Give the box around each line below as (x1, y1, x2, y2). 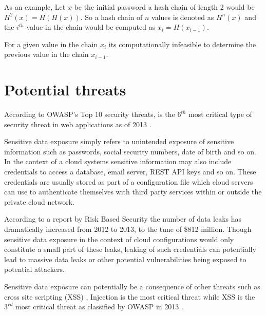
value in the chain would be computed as (26, 22, 156, 32)
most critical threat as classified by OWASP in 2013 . (15, 301, 183, 312)
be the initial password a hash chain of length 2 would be (74, 2, 255, 12)
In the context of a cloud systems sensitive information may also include (4, 156, 232, 167)
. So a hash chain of (80, 11, 143, 22)
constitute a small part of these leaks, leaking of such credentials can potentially (4, 244, 256, 254)
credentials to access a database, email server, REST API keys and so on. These (4, 166, 256, 177)
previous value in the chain (4, 49, 89, 60)
